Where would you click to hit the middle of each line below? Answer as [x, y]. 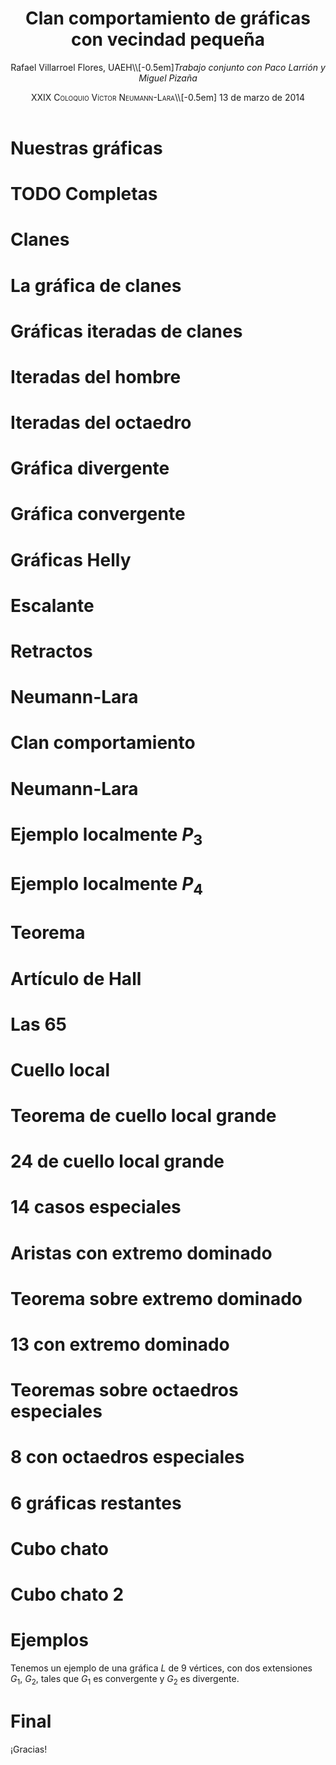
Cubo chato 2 [67, 1594]
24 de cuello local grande [117, 1161]
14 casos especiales [96, 1207]
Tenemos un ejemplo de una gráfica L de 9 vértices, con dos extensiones [161, 1668]
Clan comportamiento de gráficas [168, 18]
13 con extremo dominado [120, 1344]
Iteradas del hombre [96, 376]
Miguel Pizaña [168, 78]
